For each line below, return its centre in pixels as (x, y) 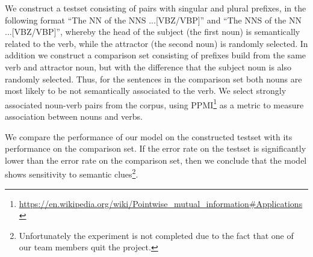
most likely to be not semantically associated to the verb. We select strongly (146, 91)
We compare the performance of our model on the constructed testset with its (149, 136)
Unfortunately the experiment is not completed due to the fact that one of (156, 235)
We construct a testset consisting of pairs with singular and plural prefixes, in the (156, 8)
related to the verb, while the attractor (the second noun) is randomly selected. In (156, 43)
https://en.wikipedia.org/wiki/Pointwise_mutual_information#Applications (161, 203)
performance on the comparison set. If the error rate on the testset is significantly (156, 148)
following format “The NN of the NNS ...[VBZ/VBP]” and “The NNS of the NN (153, 20)
